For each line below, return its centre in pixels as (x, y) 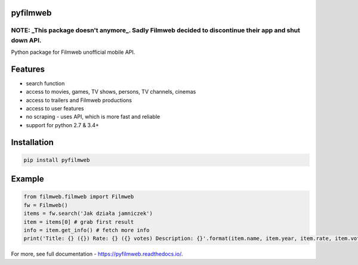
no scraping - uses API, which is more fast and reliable (93, 117)
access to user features (55, 109)
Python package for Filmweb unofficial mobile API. (73, 52)
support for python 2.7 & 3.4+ (63, 125)
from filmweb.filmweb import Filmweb (79, 197)
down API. (26, 40)
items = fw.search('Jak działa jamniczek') (88, 214)
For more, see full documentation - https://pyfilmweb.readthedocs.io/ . (97, 254)
